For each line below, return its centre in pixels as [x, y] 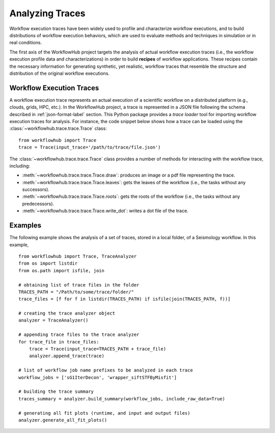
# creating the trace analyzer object [67, 313]
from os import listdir [48, 264]
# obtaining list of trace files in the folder [79, 285]
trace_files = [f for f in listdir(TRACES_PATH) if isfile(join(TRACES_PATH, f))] [125, 299]
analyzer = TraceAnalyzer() [53, 320]
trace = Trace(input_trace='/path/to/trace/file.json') [90, 147]
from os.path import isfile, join [61, 270]
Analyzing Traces [47, 13]
